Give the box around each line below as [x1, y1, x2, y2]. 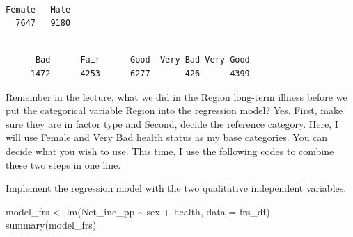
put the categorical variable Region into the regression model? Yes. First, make [6, 103, 343, 117]
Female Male [6, 4, 71, 15]
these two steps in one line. [6, 157, 121, 172]
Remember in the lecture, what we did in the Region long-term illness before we [6, 89, 347, 104]
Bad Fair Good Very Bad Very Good [35, 55, 250, 65]
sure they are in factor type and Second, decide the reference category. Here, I [6, 116, 338, 131]
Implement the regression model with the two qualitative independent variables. [6, 181, 347, 195]
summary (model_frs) [6, 218, 97, 232]
